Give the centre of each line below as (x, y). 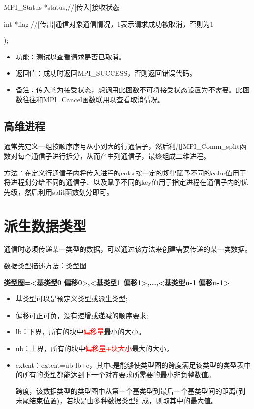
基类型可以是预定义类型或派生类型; (71, 299)
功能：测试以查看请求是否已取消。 (71, 56)
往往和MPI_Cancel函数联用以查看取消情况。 (93, 99)
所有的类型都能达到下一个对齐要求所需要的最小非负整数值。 (119, 374)
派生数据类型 (45, 225)
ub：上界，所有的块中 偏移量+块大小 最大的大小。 (94, 348)
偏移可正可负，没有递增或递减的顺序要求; (82, 315)
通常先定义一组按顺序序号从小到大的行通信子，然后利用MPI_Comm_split (122, 146)
